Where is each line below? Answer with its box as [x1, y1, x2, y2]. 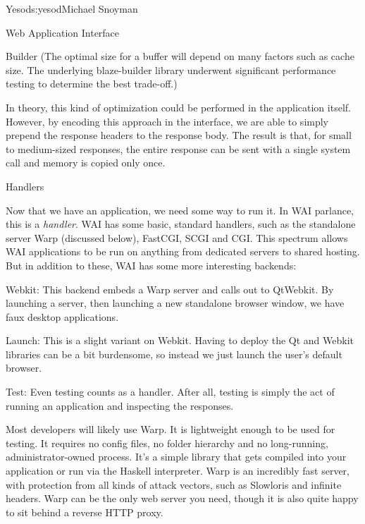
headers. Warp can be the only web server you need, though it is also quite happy [6, 491, 359, 506]
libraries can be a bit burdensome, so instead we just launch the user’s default [6, 346, 342, 361]
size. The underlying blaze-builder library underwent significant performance [6, 62, 336, 77]
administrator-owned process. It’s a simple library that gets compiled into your [6, 449, 347, 464]
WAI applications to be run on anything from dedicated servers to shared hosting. [6, 244, 360, 259]
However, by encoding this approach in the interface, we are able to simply [6, 114, 329, 128]
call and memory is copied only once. [6, 155, 166, 170]
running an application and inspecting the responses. [6, 398, 234, 413]
